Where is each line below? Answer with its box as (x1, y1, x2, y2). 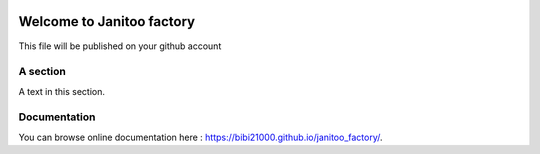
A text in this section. (18, 85, 105, 97)
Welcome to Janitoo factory (18, 13, 195, 30)
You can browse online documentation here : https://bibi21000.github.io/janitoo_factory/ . (18, 131, 384, 143)
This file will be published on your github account (18, 40, 222, 52)
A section (18, 65, 67, 79)
